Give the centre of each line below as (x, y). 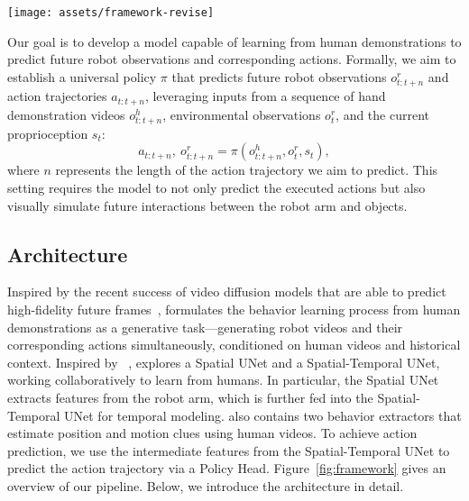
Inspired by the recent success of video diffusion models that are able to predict (227, 291)
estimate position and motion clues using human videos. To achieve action (212, 433)
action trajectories (57, 96)
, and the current (382, 114)
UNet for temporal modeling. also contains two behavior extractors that (263, 415)
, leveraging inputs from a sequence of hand (265, 96)
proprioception (48, 133)
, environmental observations (242, 114)
